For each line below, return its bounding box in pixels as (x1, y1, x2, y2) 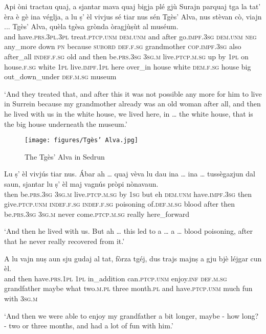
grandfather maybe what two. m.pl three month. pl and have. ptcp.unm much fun (4, 283, 253, 294)
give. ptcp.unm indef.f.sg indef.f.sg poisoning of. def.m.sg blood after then (4, 198, 235, 209)
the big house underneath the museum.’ (4, 118, 127, 129)
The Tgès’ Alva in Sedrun (25, 151, 105, 162)
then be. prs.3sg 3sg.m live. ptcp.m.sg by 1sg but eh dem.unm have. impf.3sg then (4, 188, 252, 199)
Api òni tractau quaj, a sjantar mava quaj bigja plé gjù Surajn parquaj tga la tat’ (4, 1, 261, 11)
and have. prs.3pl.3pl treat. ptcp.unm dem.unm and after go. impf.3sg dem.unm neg (4, 31, 257, 41)
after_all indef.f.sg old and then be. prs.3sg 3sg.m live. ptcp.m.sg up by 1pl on (4, 51, 249, 61)
